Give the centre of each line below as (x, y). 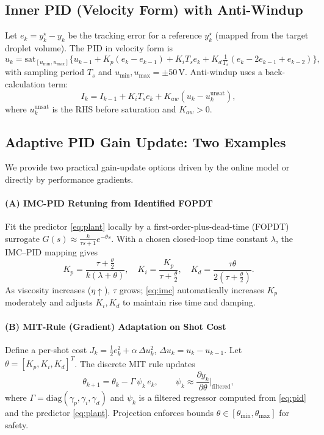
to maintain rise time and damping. (189, 302)
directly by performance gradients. (69, 179)
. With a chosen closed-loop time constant (190, 238)
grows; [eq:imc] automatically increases (192, 289)
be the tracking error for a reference (135, 35)
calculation (25, 83)
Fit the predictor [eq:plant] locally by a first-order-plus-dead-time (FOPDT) (147, 226)
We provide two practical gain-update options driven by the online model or (147, 167)
